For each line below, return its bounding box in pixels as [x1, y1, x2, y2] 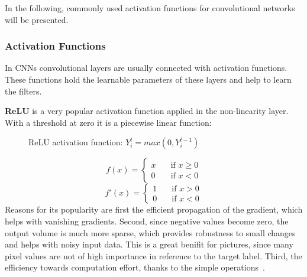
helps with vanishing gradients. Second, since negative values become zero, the [5, 214, 289, 227]
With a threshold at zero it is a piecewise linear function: [5, 116, 212, 128]
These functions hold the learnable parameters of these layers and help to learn [5, 73, 292, 85]
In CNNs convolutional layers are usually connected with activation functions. [5, 61, 287, 74]
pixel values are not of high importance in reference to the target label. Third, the [5, 249, 302, 262]
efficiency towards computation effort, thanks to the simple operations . [5, 261, 265, 273]
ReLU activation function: [28, 136, 123, 148]
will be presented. [5, 13, 69, 25]
